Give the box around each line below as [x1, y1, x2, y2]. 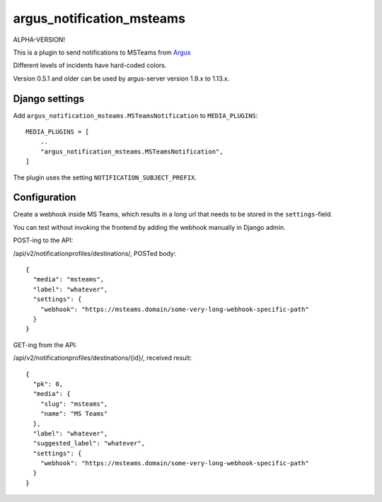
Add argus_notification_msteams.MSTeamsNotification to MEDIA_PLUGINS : [13, 111, 258, 119]
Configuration [13, 192, 76, 204]
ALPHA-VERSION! [13, 35, 65, 44]
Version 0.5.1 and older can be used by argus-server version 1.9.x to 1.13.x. [13, 74, 230, 83]
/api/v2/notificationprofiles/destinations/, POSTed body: [13, 249, 176, 257]
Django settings [13, 93, 85, 105]
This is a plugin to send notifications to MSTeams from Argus [13, 48, 191, 57]
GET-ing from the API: [13, 340, 77, 349]
